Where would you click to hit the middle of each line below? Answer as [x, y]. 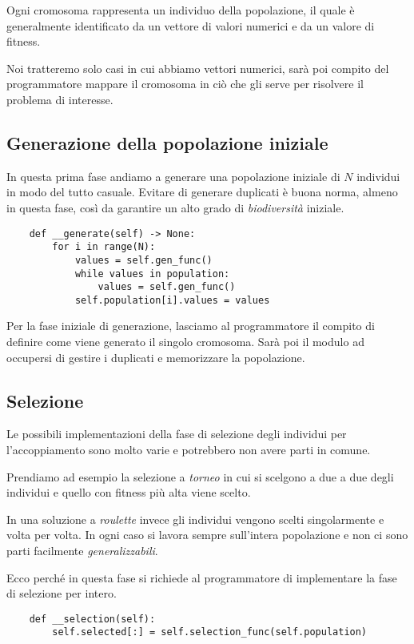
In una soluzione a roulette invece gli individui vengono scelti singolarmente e [195, 519]
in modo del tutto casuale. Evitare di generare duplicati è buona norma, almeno [202, 192]
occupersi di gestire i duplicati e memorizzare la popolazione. [156, 357]
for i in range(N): [104, 247]
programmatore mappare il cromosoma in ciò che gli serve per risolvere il [185, 84]
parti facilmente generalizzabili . [82, 551]
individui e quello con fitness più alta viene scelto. [129, 492]
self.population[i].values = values [172, 300]
